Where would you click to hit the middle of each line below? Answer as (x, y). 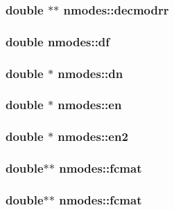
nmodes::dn (90, 73)
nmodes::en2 (93, 136)
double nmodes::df (58, 41)
